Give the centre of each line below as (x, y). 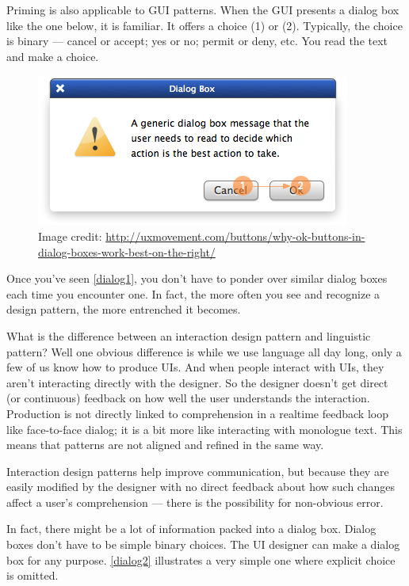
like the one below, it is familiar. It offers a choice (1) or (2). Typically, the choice (204, 25)
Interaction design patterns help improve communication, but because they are (198, 471)
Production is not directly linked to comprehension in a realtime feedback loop (197, 413)
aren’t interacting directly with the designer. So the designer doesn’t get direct (197, 382)
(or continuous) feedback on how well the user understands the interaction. (188, 398)
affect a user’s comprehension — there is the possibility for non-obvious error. (195, 502)
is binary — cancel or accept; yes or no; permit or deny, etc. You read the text (197, 41)
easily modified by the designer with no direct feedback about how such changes (201, 487)
